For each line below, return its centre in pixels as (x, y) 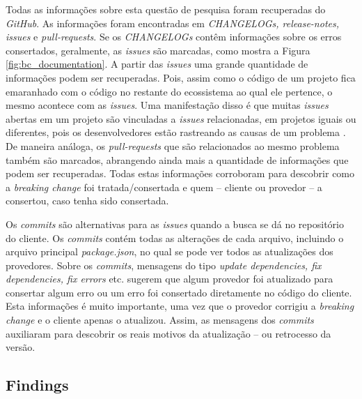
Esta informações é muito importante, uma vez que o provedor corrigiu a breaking (180, 306)
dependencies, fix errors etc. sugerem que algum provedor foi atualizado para (170, 279)
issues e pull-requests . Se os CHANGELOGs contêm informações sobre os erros (174, 37)
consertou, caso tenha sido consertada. (87, 201)
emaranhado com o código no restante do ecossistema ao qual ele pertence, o (169, 91)
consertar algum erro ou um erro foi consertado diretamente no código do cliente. (179, 292)
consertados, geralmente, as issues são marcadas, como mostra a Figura (158, 50)
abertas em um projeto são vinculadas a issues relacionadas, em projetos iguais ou (181, 118)
